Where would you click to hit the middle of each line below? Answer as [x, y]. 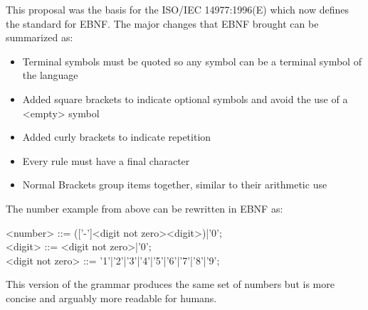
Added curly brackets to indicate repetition [117, 137]
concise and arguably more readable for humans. [111, 298]
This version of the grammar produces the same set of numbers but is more [170, 284]
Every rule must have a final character [106, 160]
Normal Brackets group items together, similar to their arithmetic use [175, 185]
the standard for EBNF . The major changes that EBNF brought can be [162, 23]
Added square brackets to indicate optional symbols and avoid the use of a [185, 98]
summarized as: [40, 37]
